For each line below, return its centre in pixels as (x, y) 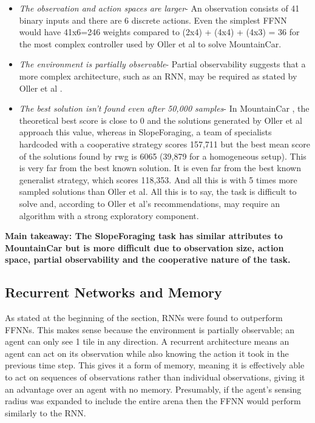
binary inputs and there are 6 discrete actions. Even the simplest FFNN (153, 20)
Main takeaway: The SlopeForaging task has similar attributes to (144, 236)
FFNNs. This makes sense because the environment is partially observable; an (150, 329)
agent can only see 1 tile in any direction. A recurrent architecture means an (147, 341)
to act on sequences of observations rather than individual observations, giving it (155, 377)
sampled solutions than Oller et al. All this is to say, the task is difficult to (158, 191)
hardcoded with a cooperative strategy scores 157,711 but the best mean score (165, 144)
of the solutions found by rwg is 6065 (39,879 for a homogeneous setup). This (163, 156)
